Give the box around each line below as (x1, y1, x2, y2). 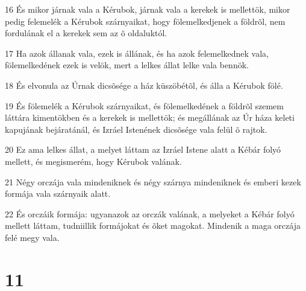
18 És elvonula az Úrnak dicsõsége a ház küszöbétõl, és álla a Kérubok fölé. (5, 78, 283, 91)
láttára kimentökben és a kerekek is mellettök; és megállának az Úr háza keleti (5, 111, 295, 124)
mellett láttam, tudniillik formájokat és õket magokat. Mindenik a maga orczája (5, 219, 301, 232)
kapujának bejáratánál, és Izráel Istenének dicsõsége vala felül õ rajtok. (5, 123, 267, 135)
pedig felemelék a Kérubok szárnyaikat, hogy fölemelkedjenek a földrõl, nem (5, 14, 286, 27)
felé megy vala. (5, 231, 60, 243)
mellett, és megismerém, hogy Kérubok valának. (5, 155, 182, 167)
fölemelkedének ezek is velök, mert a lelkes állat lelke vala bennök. (5, 59, 249, 71)
